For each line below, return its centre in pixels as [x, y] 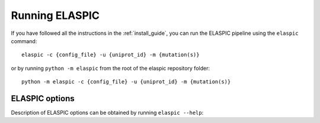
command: [24, 41]
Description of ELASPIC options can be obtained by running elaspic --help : [107, 113]
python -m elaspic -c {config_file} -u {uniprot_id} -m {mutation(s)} [126, 82]
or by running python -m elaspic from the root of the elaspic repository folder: [111, 68]
